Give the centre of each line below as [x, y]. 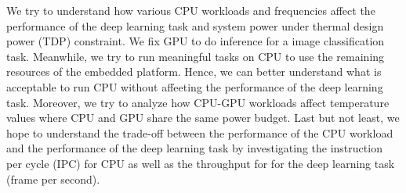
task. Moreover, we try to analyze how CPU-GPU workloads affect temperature [198, 102]
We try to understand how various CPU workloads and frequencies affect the [191, 10]
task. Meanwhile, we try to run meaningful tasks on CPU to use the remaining [196, 56]
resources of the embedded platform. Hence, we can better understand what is [194, 71]
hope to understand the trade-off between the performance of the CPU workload [200, 132]
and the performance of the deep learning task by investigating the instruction [194, 148]
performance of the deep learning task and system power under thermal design [195, 25]
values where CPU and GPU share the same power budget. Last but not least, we [203, 118]
